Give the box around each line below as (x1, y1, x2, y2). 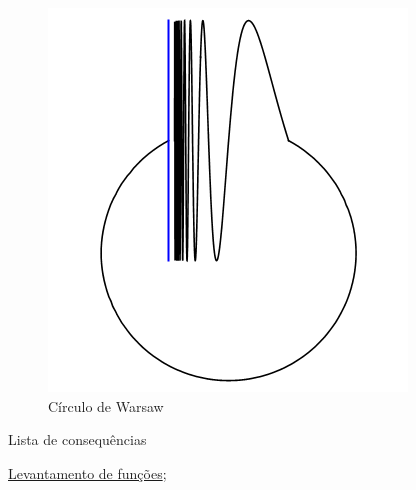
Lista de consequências (8, 429, 147, 450)
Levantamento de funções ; (8, 462, 167, 483)
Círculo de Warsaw (48, 395, 164, 416)
